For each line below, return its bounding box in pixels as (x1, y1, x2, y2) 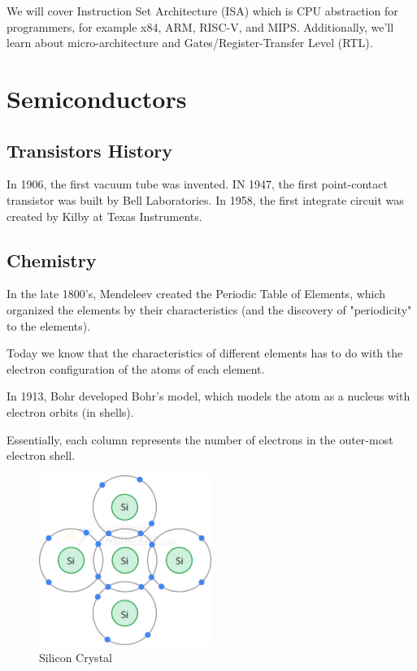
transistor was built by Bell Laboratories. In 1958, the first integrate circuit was (7, 191, 404, 208)
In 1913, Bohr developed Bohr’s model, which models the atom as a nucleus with (7, 387, 410, 405)
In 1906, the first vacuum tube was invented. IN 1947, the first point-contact (7, 175, 388, 193)
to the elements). (7, 317, 91, 334)
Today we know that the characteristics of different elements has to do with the (7, 344, 403, 361)
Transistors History (7, 137, 172, 162)
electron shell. (7, 447, 76, 464)
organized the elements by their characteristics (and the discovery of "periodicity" (7, 301, 412, 318)
